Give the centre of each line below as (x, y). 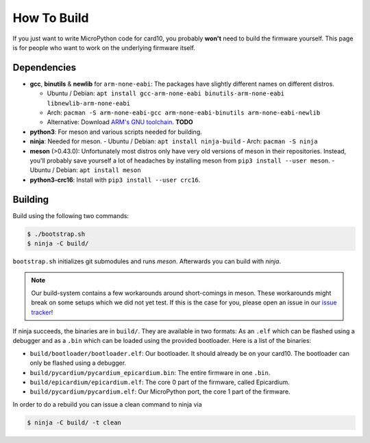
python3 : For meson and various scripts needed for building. (116, 132)
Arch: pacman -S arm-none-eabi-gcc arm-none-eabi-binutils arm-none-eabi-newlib (184, 112)
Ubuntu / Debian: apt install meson (85, 170)
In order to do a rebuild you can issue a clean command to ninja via (107, 404)
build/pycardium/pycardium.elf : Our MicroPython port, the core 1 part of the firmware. (160, 392)
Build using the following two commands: (71, 215)
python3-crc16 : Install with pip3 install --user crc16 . (115, 180)
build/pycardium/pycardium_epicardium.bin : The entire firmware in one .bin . (150, 372)
